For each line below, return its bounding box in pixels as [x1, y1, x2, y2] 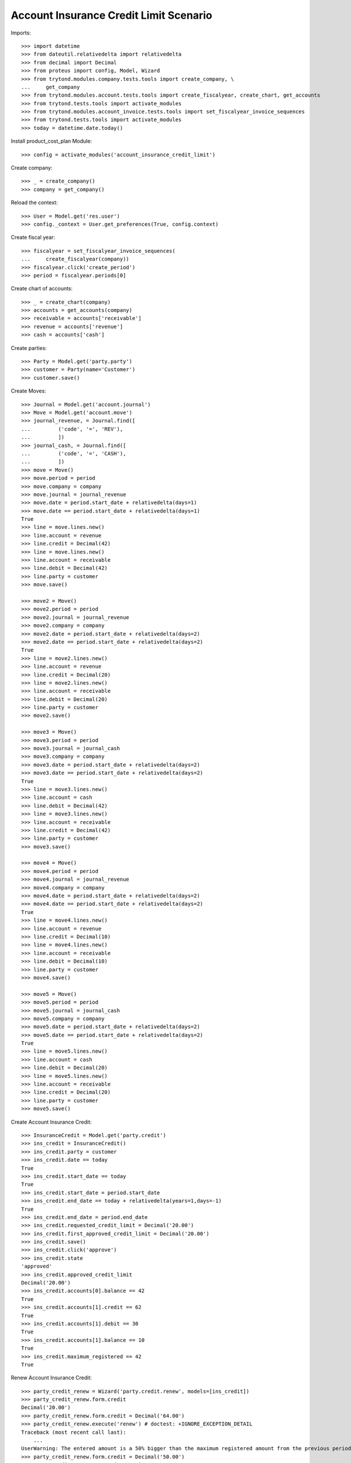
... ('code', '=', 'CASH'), [21, 450, 126, 456]
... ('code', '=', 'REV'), [21, 425, 123, 432]
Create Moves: [11, 387, 46, 394]
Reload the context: [11, 199, 58, 206]
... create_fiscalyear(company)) [21, 256, 130, 263]
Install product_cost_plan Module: [11, 138, 92, 145]
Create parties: [11, 344, 47, 351]
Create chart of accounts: [11, 285, 73, 292]
